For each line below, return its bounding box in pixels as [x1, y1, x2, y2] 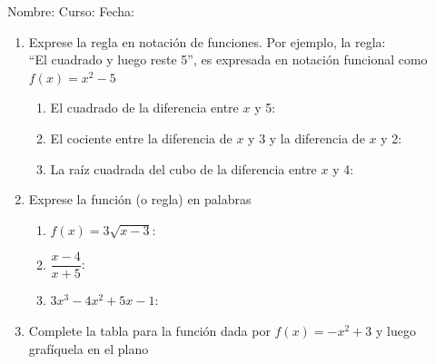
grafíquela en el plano [28, 339, 149, 358]
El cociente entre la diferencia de [50, 128, 232, 147]
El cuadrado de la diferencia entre [50, 98, 239, 117]
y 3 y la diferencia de [248, 128, 365, 147]
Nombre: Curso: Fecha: [7, 2, 134, 20]
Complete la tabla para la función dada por [28, 321, 271, 339]
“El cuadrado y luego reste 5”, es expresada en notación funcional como [28, 50, 428, 69]
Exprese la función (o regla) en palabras [28, 190, 252, 209]
